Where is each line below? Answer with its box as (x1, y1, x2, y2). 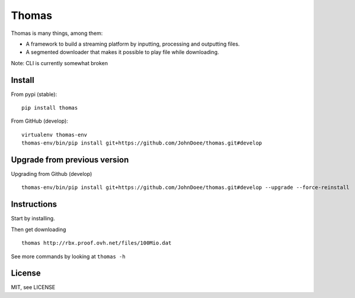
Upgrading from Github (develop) (11, 171, 92, 178)
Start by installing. (11, 215, 56, 222)
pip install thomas (21, 104, 78, 111)
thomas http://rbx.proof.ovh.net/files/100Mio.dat (21, 240, 172, 246)
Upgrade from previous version (11, 155, 129, 165)
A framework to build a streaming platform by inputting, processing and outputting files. (25, 40, 240, 47)
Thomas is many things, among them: (11, 30, 103, 37)
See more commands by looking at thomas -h (11, 252, 126, 260)
